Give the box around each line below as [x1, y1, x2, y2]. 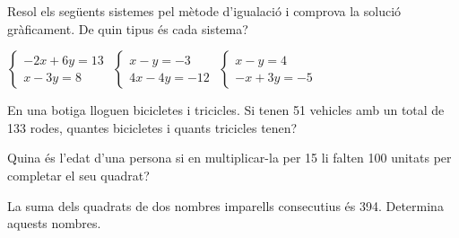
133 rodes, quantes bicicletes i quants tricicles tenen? [7, 118, 298, 137]
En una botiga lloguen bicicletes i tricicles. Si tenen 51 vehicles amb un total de [7, 101, 445, 119]
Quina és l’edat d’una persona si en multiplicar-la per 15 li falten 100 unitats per [7, 148, 452, 167]
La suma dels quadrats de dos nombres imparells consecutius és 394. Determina [7, 196, 444, 215]
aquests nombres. [7, 214, 101, 233]
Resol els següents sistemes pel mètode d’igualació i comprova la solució [7, 2, 402, 20]
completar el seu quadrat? [7, 165, 150, 184]
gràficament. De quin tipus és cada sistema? [7, 19, 248, 38]
